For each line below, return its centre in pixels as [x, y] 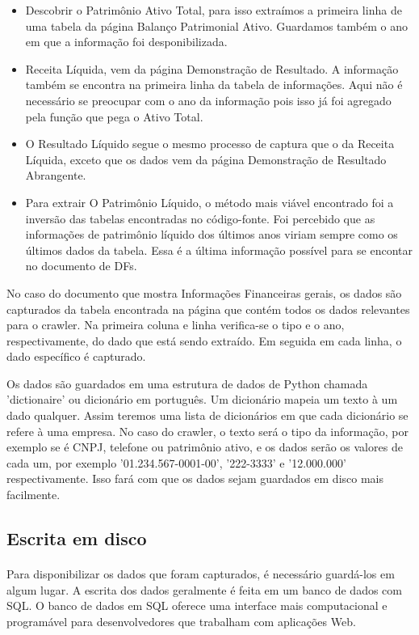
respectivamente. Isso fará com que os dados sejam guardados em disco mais [195, 478]
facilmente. [34, 495]
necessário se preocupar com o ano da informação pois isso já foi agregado [208, 100]
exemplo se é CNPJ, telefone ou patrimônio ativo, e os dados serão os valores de [205, 447]
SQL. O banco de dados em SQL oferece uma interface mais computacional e [197, 605]
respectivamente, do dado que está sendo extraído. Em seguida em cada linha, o [204, 340]
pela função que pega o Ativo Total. [114, 116]
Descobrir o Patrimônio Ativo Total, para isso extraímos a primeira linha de [214, 10]
